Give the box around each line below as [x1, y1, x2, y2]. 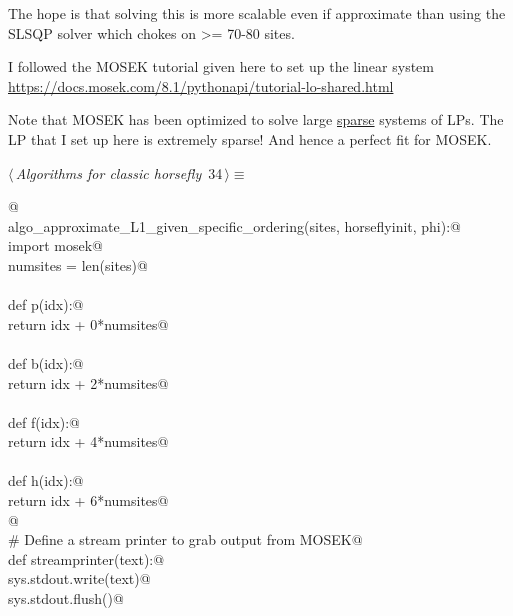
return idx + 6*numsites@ [8, 490, 169, 511]
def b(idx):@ [8, 352, 84, 373]
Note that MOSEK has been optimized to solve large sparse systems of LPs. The [8, 109, 504, 130]
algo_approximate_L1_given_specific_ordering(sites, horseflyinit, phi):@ [8, 215, 461, 236]
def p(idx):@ [8, 294, 84, 315]
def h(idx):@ [8, 470, 84, 491]
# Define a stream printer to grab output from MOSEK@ [8, 529, 363, 550]
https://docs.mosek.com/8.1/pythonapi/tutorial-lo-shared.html [8, 75, 394, 96]
